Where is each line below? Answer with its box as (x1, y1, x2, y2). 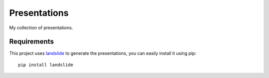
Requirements (9, 38, 54, 46)
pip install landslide (18, 62, 74, 68)
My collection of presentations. (9, 25, 73, 31)
